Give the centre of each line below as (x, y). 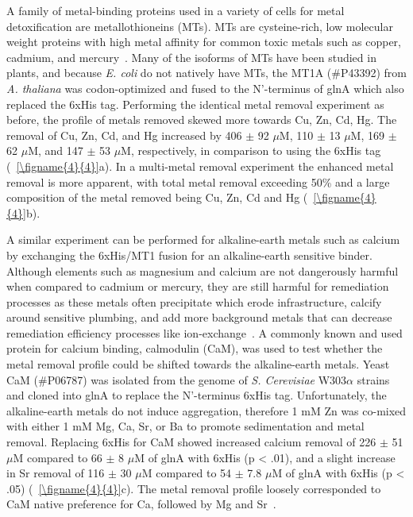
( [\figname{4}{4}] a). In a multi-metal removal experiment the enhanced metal (200, 166)
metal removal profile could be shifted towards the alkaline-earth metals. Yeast (198, 364)
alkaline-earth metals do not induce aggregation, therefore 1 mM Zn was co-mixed (206, 410)
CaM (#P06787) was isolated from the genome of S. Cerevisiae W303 (177, 379)
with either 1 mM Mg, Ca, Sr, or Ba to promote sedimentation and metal (185, 426)
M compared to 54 (187, 473)
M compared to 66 (58, 457)
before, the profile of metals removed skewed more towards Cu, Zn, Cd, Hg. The (202, 120)
